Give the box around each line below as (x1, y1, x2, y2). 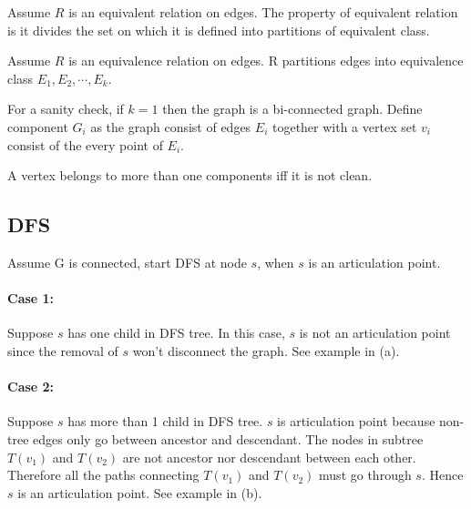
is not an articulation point (299, 323, 451, 342)
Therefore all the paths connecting (7, 465, 200, 484)
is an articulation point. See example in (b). (17, 483, 262, 502)
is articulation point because (277, 412, 435, 431)
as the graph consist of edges (90, 117, 251, 136)
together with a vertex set (271, 117, 417, 136)
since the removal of (7, 341, 118, 360)
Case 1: (7, 289, 55, 308)
